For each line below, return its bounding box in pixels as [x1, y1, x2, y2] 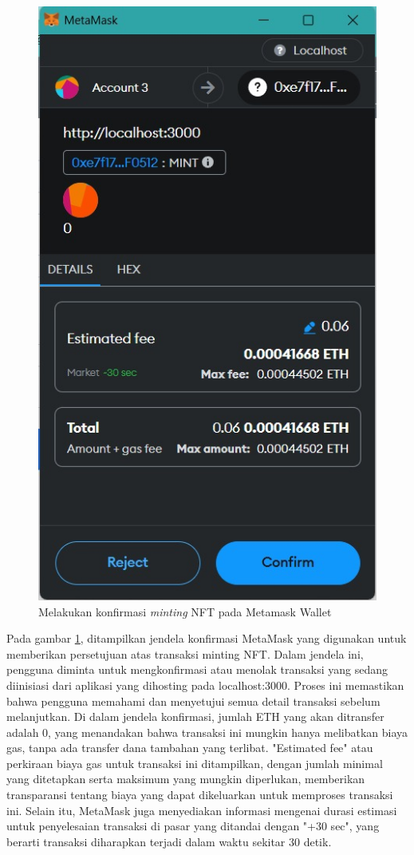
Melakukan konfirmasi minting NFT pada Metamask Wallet [38, 603, 332, 619]
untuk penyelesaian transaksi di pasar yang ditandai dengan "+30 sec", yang [6, 817, 380, 834]
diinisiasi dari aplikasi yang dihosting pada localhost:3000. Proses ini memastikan [6, 676, 404, 693]
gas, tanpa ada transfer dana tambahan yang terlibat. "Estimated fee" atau [6, 739, 373, 756]
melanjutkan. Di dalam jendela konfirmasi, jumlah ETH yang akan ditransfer [6, 708, 384, 725]
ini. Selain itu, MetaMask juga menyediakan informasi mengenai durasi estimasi [6, 802, 397, 818]
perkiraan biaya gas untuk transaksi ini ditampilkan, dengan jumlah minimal [6, 754, 383, 771]
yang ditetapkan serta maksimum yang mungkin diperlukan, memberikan [6, 770, 365, 787]
